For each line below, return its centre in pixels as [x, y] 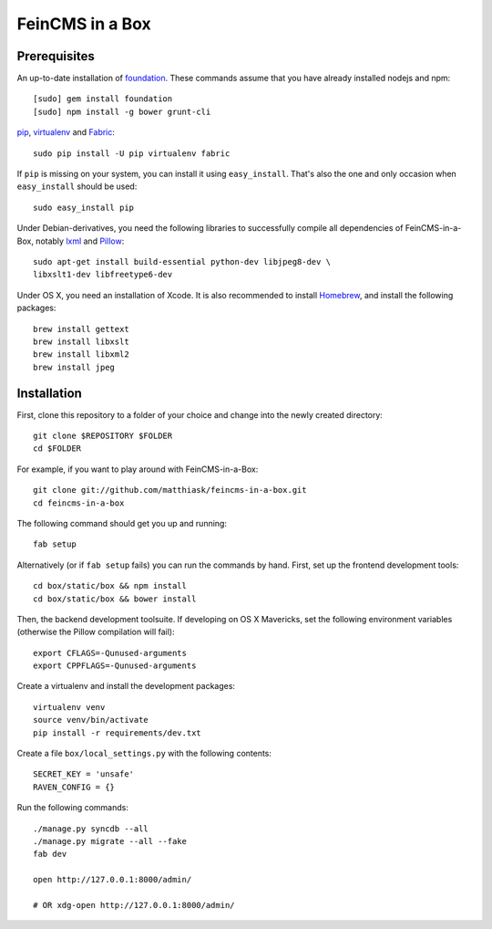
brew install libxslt [81, 341]
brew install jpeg [74, 367]
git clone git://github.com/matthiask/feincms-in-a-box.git [170, 490]
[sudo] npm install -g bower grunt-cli [122, 111]
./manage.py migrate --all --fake [110, 841]
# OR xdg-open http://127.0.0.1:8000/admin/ [134, 905]
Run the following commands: [73, 808]
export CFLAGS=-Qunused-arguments [110, 653]
